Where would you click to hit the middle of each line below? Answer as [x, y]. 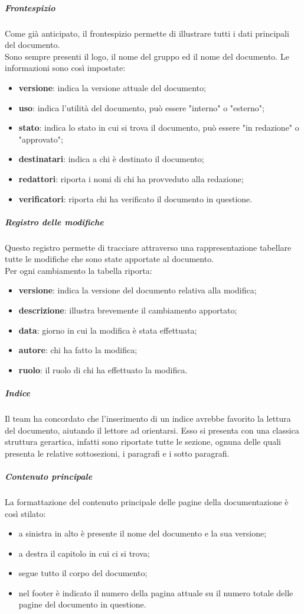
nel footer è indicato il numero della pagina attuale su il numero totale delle [156, 592]
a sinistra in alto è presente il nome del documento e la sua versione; [143, 533]
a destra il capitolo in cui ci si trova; [84, 553]
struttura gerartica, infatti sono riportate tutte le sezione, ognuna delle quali [143, 442]
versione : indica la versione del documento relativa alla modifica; [138, 290]
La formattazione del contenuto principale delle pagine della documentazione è [147, 501]
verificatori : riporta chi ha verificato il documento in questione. [135, 198]
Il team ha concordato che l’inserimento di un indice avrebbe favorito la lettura [148, 418]
